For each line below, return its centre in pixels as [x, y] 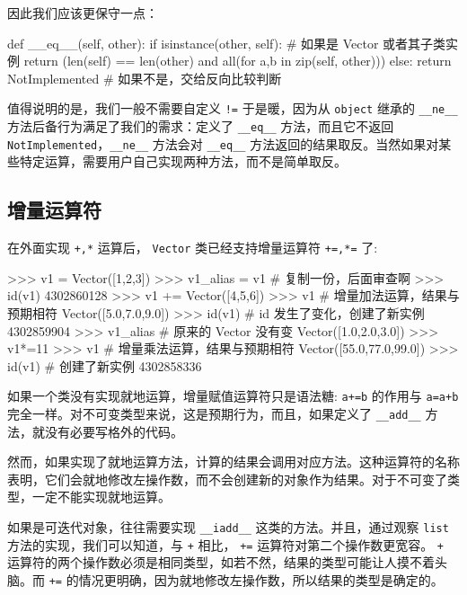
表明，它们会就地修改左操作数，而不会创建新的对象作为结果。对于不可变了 [227, 479]
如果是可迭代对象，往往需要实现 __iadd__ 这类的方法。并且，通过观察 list [228, 527]
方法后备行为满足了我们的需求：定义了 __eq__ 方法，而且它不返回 [201, 126]
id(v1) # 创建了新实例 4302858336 [105, 365]
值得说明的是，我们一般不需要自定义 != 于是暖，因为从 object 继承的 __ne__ [233, 108]
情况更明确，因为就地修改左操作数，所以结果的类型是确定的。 [261, 579]
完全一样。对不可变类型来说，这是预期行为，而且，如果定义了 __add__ [214, 414]
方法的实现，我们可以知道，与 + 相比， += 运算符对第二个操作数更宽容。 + [225, 544]
